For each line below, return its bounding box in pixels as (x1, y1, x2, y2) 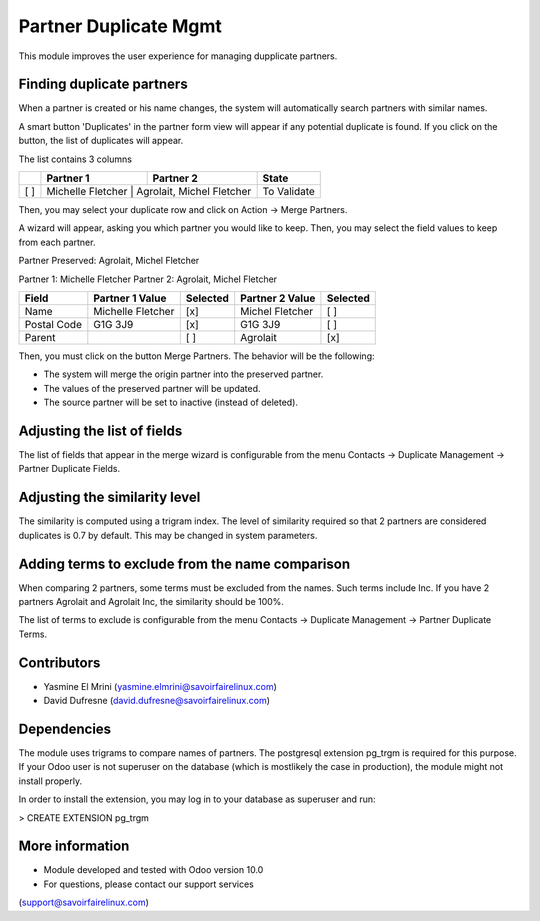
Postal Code (24, 317, 82, 331)
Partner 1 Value (93, 291, 167, 305)
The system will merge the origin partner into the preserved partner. (43, 368, 324, 380)
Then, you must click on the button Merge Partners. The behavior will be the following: (18, 350, 375, 362)
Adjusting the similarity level (18, 489, 201, 506)
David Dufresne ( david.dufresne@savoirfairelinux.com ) (43, 695, 270, 707)
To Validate (262, 185, 315, 199)
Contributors (18, 654, 101, 671)
